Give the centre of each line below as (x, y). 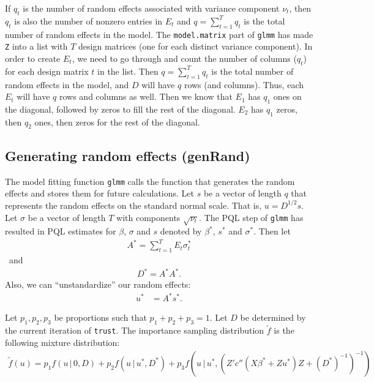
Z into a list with (36, 46)
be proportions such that (100, 317)
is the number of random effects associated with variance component (151, 8)
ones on (287, 96)
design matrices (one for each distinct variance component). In (196, 46)
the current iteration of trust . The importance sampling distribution (135, 330)
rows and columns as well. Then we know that (146, 96)
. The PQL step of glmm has (251, 217)
